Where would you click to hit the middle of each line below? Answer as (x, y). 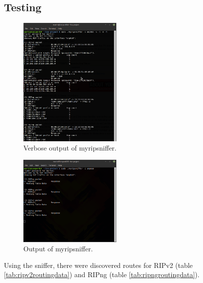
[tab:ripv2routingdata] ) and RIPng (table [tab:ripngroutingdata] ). (102, 274)
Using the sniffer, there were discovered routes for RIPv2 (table (98, 265)
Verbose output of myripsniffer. (70, 148)
